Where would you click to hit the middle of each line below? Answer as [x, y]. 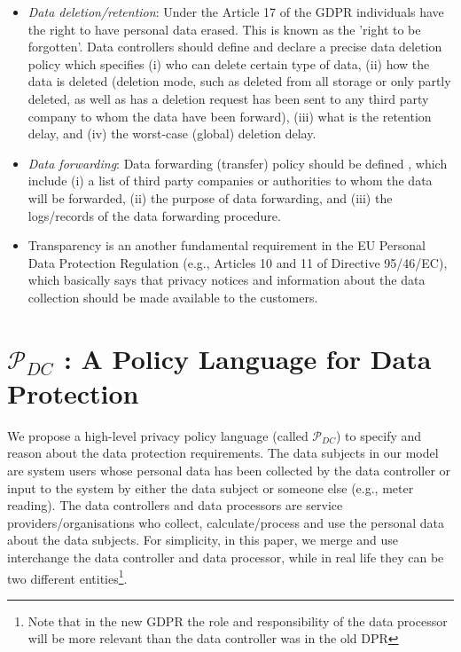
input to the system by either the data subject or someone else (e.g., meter [211, 487]
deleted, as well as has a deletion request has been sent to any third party [228, 98]
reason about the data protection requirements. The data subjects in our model [223, 453]
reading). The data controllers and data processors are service [175, 505]
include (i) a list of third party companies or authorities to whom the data [230, 181]
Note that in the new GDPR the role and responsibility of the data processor [238, 621]
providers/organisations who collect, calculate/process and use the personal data [226, 522]
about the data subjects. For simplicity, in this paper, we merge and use [203, 540]
